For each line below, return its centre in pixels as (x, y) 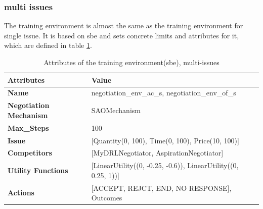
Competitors (30, 153)
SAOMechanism (116, 110)
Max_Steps (28, 127)
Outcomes (107, 198)
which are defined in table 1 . (48, 45)
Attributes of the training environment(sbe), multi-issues (131, 62)
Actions (21, 193)
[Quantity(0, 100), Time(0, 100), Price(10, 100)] (165, 140)
